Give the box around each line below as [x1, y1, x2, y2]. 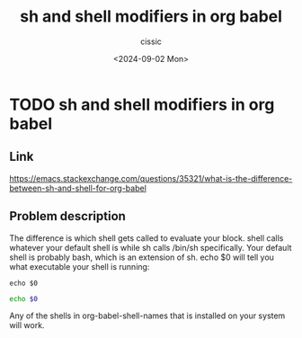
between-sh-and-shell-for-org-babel [9, 182, 147, 193]
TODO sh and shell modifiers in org [9, 94, 275, 114]
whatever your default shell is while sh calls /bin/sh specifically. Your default [9, 242, 292, 253]
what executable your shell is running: [9, 261, 150, 271]
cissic [140, 36, 162, 47]
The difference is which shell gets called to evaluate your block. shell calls [9, 232, 284, 244]
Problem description [9, 209, 126, 224]
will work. [9, 320, 45, 331]
